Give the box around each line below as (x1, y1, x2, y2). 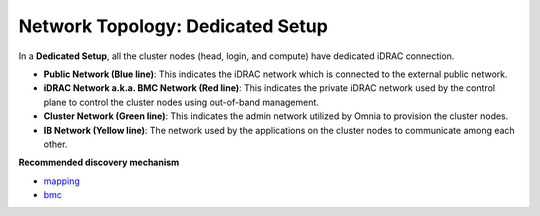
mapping (43, 175, 80, 187)
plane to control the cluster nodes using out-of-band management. (43, 96, 320, 108)
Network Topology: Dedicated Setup (18, 15, 329, 37)
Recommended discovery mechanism (18, 156, 180, 169)
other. (43, 138, 68, 150)
